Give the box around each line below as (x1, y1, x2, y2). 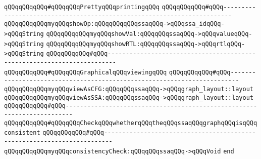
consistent (4, 129, 40, 137)
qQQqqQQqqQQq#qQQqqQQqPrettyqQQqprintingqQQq (4, 4, 160, 11)
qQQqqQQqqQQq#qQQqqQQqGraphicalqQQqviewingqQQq (4, 68, 167, 76)
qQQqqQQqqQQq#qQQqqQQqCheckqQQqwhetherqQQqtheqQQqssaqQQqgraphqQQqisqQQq (4, 119, 257, 127)
